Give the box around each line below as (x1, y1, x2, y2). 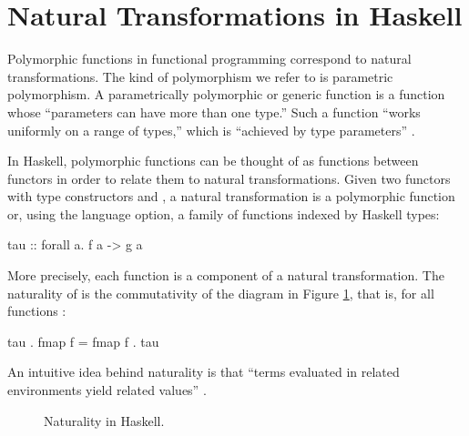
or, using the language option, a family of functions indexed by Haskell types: (7, 204, 440, 223)
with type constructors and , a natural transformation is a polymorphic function (7, 187, 455, 206)
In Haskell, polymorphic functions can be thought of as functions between (7, 151, 419, 170)
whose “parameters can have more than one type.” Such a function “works (7, 102, 421, 121)
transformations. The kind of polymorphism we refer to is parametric (7, 66, 393, 86)
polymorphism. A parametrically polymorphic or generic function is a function (7, 85, 445, 104)
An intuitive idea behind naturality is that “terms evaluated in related (7, 362, 400, 381)
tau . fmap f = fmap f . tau (7, 331, 159, 350)
